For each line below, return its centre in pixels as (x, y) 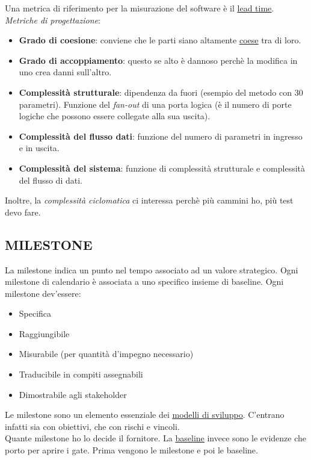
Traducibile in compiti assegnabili (81, 374)
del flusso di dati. (51, 180)
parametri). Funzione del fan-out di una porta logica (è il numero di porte (155, 104)
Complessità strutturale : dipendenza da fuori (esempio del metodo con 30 (161, 92)
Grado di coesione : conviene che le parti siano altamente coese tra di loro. (160, 40)
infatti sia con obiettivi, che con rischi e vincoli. (92, 426)
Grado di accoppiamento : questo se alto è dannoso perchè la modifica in (158, 60)
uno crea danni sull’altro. (65, 72)
